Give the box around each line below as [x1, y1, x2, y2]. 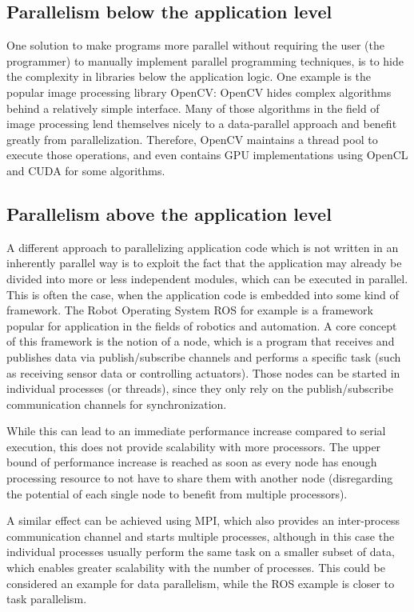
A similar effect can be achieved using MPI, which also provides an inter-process [6, 512, 400, 529]
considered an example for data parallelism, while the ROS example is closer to [6, 574, 395, 591]
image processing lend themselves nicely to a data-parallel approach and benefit [6, 115, 397, 132]
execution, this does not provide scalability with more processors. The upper [6, 438, 381, 454]
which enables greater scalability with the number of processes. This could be [6, 559, 385, 576]
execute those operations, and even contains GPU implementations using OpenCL [6, 146, 408, 163]
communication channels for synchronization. [6, 395, 227, 412]
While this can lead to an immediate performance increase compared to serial [6, 422, 386, 439]
